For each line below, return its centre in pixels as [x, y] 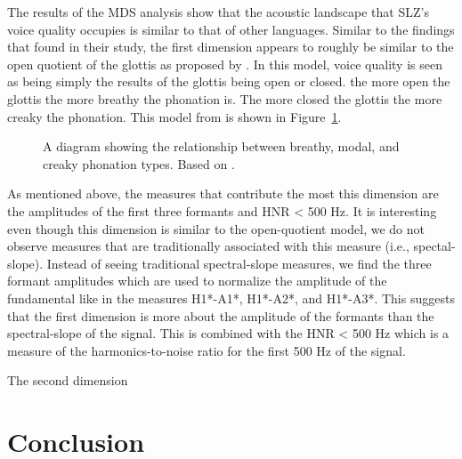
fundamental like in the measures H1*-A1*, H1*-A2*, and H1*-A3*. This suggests [231, 298]
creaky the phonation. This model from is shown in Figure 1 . [174, 116]
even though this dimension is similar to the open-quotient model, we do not [216, 228]
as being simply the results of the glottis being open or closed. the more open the [229, 81]
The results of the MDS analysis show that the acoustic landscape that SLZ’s [218, 12]
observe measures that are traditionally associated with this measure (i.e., [208, 246]
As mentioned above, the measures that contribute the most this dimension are [223, 193]
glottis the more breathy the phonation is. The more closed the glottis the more [225, 98]
